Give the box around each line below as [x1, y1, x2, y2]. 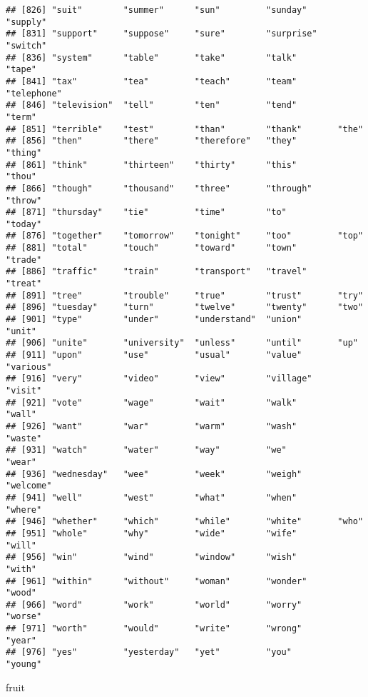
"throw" [6, 195, 42, 206]
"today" [6, 219, 42, 229]
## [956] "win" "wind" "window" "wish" [6, 552, 297, 563]
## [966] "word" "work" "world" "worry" [6, 599, 302, 610]
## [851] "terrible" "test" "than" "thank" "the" [6, 124, 364, 134]
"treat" [6, 279, 42, 289]
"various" [6, 361, 52, 372]
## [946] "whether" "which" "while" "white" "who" [6, 516, 364, 527]
